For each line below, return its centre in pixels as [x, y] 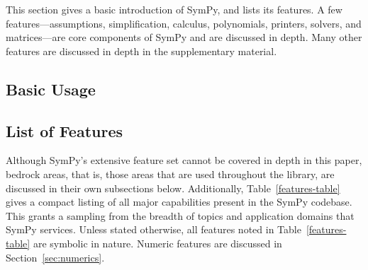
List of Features [65, 130]
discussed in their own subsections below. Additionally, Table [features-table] [173, 188]
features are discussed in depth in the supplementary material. [141, 51]
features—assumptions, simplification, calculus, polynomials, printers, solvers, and [184, 23]
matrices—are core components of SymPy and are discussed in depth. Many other [184, 37]
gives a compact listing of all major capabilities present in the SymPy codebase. [179, 202]
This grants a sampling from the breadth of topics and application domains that [180, 215]
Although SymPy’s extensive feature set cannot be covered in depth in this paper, [184, 160]
